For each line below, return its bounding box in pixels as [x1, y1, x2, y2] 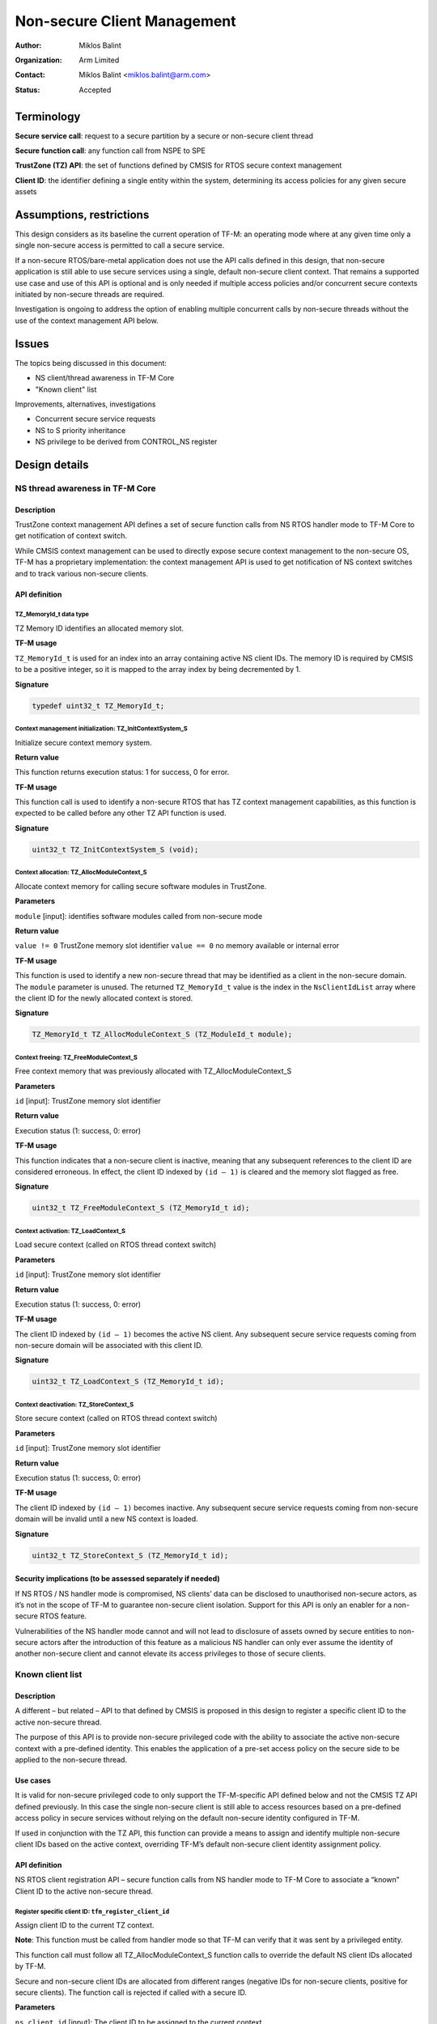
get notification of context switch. [15, 531, 127, 541]
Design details [15, 457, 89, 471]
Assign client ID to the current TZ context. [15, 1920, 155, 1930]
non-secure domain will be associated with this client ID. [15, 1341, 203, 1350]
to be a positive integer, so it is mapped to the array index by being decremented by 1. [15, 665, 301, 674]
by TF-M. [15, 1962, 46, 1971]
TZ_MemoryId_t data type [15, 610, 89, 619]
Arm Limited [78, 55, 120, 65]
